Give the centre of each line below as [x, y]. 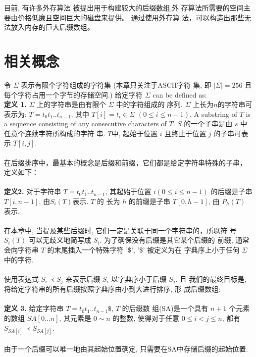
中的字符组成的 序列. [149, 104]
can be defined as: [180, 94]
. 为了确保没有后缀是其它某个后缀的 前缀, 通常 [175, 240]
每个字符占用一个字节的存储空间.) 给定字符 [73, 94]
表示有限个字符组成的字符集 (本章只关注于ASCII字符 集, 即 [116, 84]
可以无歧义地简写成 [60, 240]
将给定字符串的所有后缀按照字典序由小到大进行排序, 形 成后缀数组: [112, 289]
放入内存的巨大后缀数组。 [52, 27]
